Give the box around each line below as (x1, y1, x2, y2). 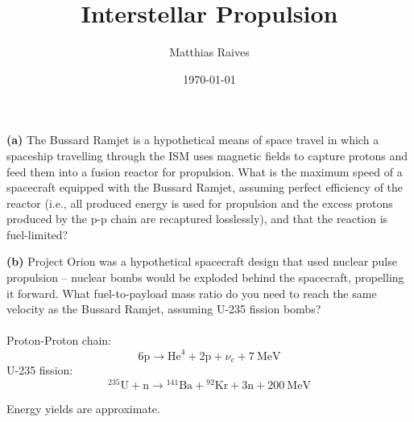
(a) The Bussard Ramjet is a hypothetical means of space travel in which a (6, 131, 379, 148)
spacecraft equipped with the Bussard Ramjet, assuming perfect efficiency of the (6, 179, 404, 196)
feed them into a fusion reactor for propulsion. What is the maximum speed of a (6, 163, 403, 180)
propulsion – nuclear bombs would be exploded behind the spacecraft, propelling (6, 269, 404, 286)
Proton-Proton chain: (6, 332, 112, 349)
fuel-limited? (6, 225, 68, 242)
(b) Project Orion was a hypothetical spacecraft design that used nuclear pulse (6, 253, 397, 270)
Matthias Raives (169, 43, 250, 60)
